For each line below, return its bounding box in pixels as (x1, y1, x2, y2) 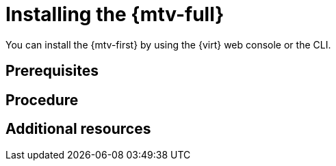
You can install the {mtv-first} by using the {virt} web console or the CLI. (5, 38, 331, 51)
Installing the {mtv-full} (5, 3, 224, 26)
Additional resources (5, 120, 151, 138)
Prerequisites (5, 62, 99, 80)
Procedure (5, 91, 79, 109)
